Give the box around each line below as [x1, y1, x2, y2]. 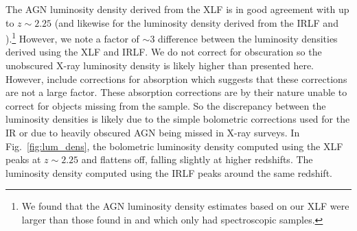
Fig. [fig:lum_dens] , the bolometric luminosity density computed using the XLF [5, 138, 343, 153]
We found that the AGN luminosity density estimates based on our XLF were [21, 199, 349, 213]
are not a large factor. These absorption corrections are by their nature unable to [5, 85, 347, 99]
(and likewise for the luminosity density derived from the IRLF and [54, 15, 338, 29]
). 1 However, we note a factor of [5, 29, 139, 45]
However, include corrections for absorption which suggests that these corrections [5, 71, 347, 86]
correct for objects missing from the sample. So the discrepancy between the [5, 98, 326, 112]
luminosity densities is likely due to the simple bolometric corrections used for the [5, 112, 350, 126]
